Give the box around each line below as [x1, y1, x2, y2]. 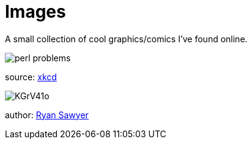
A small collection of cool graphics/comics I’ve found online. [5, 33, 248, 44]
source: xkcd [5, 71, 57, 82]
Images [5, 1, 66, 22]
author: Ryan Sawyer [5, 109, 89, 120]
